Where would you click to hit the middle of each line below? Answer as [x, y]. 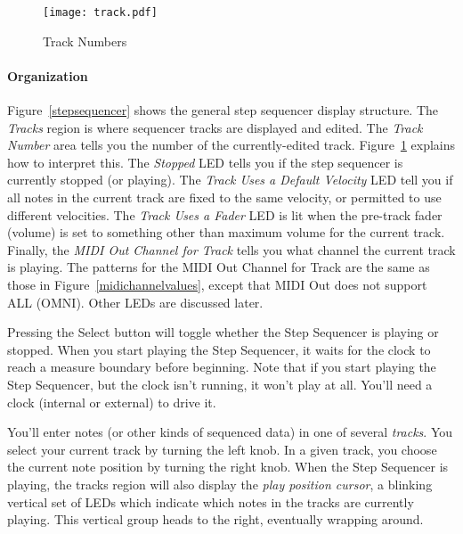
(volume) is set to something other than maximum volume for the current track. [226, 232]
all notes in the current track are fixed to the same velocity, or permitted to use [224, 197]
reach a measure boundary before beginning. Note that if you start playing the [222, 367]
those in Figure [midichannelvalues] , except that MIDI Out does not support [217, 284]
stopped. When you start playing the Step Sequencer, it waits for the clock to [219, 349]
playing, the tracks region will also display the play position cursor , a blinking [220, 484]
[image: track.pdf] [100, 12]
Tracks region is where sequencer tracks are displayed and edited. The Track [215, 127]
